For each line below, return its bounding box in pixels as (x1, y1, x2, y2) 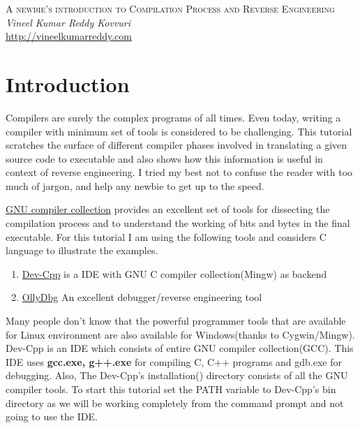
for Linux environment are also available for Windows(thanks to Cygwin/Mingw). (6, 327, 355, 341)
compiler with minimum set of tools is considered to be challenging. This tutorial (6, 124, 352, 138)
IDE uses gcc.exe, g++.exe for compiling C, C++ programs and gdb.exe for (6, 354, 343, 369)
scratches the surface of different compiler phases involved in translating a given (6, 138, 347, 152)
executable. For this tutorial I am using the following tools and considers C (6, 229, 327, 244)
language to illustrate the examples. (6, 243, 158, 258)
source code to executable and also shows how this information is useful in (6, 151, 323, 165)
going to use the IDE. (6, 409, 98, 424)
